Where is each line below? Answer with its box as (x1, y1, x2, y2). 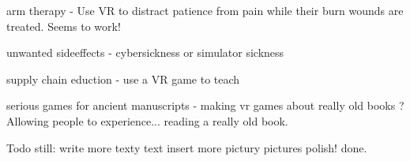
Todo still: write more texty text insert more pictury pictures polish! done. (6, 139, 367, 155)
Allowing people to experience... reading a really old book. (6, 112, 288, 129)
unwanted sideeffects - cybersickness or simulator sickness (6, 44, 284, 61)
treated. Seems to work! (6, 17, 121, 34)
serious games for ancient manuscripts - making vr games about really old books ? (6, 97, 404, 114)
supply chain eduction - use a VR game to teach (6, 70, 240, 87)
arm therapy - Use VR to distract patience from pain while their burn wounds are (6, 2, 404, 18)
